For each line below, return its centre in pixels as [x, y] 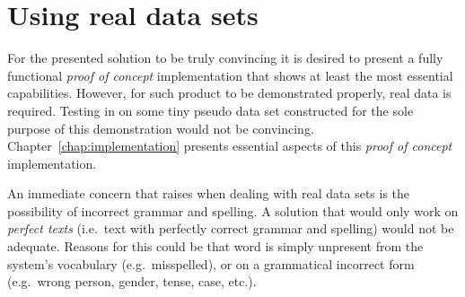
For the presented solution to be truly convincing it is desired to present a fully [225, 58]
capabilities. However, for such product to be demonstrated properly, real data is [229, 93]
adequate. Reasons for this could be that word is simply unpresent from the [215, 246]
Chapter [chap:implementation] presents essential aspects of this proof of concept [230, 146]
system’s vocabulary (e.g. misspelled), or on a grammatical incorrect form [211, 263]
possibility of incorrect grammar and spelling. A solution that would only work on [233, 210]
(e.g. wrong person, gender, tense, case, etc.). [132, 281]
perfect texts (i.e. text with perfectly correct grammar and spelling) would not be [231, 228]
